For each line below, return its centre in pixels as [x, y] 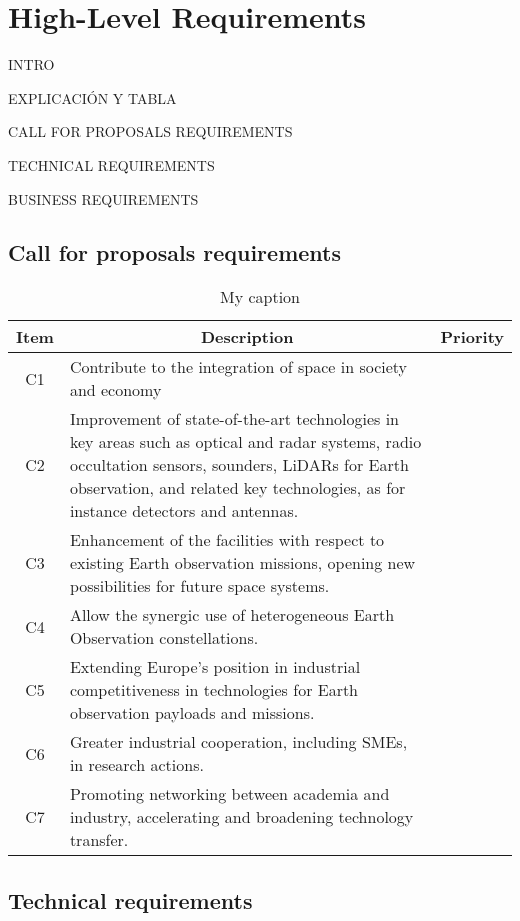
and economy [115, 390]
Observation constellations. [164, 638]
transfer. [99, 840]
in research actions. [136, 765]
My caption [260, 297]
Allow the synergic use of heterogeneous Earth [232, 615]
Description [247, 337]
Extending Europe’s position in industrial [215, 667]
